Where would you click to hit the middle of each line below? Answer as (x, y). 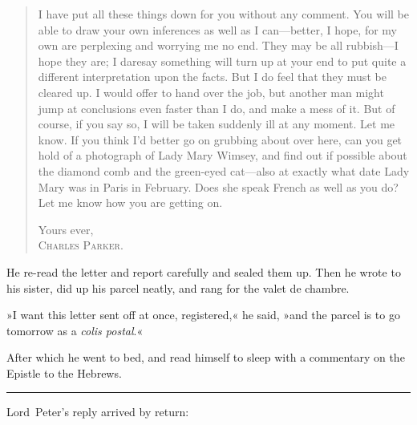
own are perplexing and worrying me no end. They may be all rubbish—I (218, 45)
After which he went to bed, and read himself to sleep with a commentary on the (206, 357)
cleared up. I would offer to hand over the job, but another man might (211, 92)
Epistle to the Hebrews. (64, 372)
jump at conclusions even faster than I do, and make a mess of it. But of (217, 108)
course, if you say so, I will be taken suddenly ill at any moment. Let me (217, 124)
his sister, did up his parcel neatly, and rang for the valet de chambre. (178, 287)
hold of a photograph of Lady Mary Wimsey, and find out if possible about (223, 155)
